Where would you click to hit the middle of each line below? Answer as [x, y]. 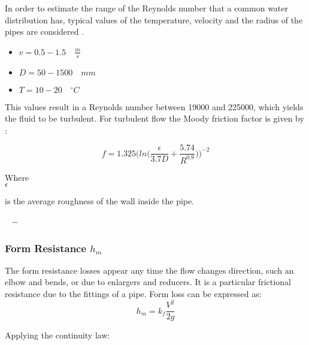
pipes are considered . [45, 31]
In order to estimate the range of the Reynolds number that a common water [147, 8]
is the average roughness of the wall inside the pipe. [100, 201]
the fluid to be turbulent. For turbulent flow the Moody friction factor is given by [154, 118]
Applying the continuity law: [57, 335]
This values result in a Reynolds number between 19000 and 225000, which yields [154, 106]
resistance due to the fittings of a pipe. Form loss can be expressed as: [133, 293]
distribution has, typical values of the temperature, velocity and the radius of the [154, 19]
